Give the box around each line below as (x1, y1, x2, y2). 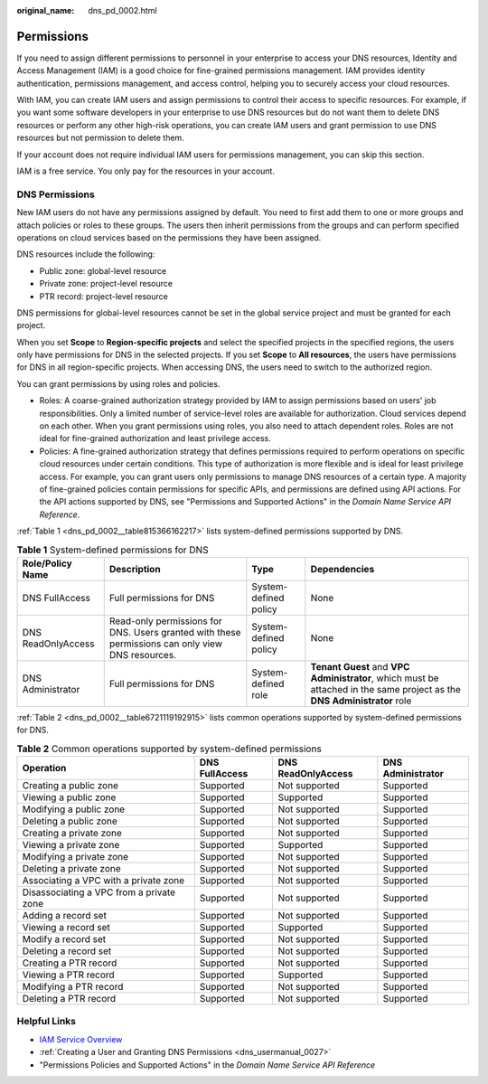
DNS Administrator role (310, 694, 412, 707)
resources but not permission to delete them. (16, 132, 184, 144)
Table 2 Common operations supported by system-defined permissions (16, 742, 323, 755)
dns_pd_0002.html (88, 5, 157, 15)
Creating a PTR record (22, 957, 117, 969)
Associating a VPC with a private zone (22, 874, 185, 887)
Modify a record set (22, 933, 107, 946)
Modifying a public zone (22, 803, 126, 815)
